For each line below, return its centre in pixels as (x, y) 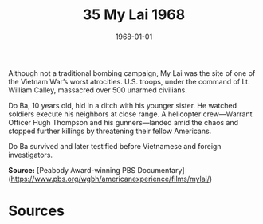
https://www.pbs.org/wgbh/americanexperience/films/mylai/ (110, 179)
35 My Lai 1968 (134, 15)
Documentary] (161, 170)
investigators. (31, 155)
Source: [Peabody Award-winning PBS (72, 170)
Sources (37, 211)
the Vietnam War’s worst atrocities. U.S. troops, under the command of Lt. (129, 81)
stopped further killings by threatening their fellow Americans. (110, 131)
